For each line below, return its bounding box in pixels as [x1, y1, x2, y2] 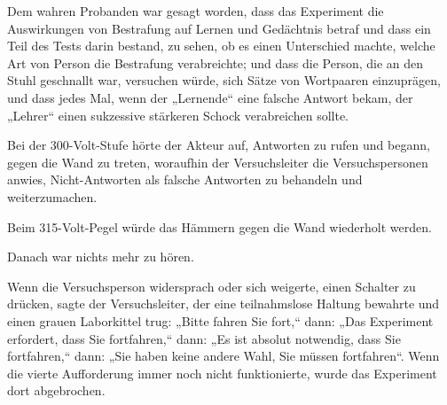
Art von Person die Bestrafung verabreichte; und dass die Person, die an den [7, 53, 424, 72]
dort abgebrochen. [7, 381, 106, 400]
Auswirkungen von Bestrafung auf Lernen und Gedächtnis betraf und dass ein [7, 19, 431, 37]
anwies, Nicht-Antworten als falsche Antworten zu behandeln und [7, 170, 363, 189]
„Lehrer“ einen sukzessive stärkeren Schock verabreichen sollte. [7, 105, 349, 124]
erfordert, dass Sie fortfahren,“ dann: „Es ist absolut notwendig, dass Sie [7, 329, 401, 347]
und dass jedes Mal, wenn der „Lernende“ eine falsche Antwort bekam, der [7, 88, 413, 106]
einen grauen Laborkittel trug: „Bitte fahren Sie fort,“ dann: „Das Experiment [7, 311, 434, 330]
